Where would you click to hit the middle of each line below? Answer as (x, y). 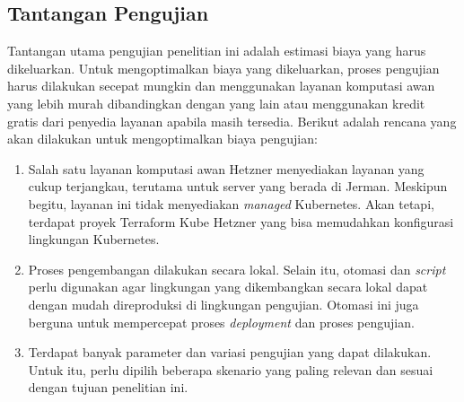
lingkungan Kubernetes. (94, 239)
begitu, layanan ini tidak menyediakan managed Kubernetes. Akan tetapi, (231, 203)
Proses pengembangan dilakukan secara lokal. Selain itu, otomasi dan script (237, 269)
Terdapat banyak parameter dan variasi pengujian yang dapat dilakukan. (230, 352)
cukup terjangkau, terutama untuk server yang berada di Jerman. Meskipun (238, 186)
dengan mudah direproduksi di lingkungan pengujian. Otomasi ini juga (223, 304)
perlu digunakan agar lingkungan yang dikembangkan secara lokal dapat (228, 287)
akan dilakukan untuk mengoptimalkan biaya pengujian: (162, 139)
